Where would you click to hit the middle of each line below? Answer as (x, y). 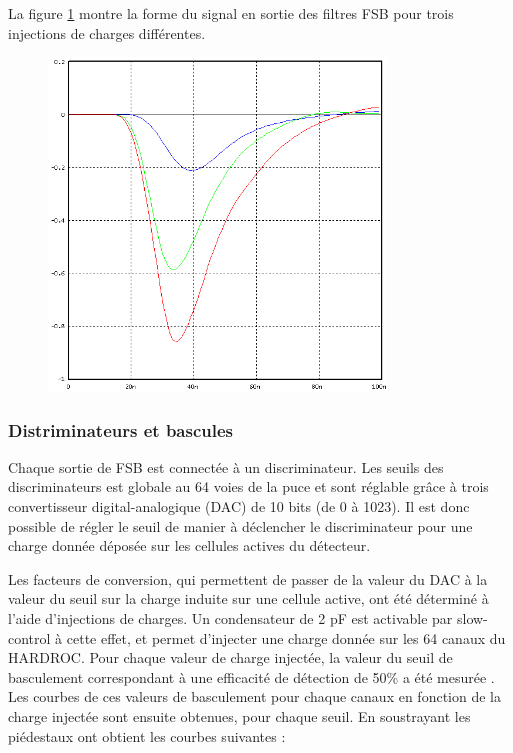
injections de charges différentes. (107, 32)
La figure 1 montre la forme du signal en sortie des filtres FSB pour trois (231, 13)
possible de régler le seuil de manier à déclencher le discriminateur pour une (240, 525)
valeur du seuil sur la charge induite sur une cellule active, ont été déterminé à (248, 598)
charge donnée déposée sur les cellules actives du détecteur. (189, 545)
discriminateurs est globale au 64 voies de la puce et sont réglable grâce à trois (248, 486)
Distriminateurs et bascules (120, 429)
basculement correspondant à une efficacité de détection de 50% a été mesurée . (251, 676)
